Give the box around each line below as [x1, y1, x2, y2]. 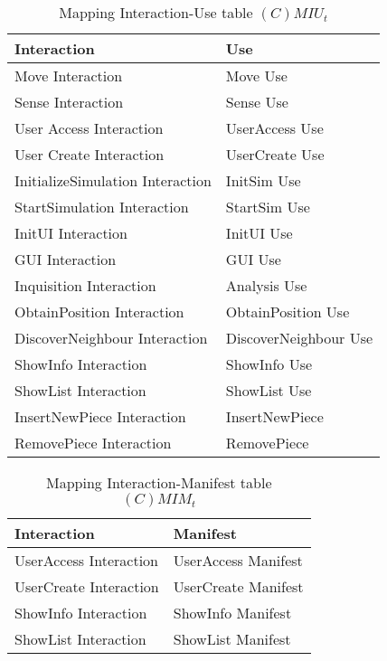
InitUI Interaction [14, 222, 127, 243]
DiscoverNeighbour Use [225, 327, 373, 348]
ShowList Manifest [173, 628, 291, 649]
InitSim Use [225, 170, 301, 191]
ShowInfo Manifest [173, 602, 292, 623]
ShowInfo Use [225, 354, 313, 374]
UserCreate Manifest [173, 576, 304, 597]
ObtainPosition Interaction [14, 301, 184, 322]
